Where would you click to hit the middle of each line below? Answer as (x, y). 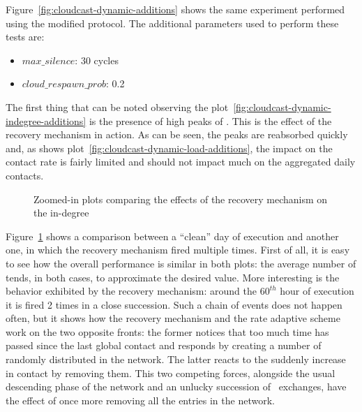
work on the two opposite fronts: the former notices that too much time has (167, 331)
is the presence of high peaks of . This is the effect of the (210, 120)
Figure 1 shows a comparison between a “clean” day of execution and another (172, 236)
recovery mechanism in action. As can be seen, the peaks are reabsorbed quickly (177, 134)
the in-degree (61, 213)
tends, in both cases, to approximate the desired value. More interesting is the (173, 277)
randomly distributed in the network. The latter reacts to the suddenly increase (176, 359)
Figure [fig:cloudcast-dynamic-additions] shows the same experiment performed (175, 9)
